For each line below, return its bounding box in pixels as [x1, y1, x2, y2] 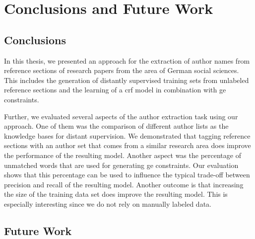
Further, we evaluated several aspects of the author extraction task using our [4, 111, 238, 121]
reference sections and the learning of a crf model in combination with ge [4, 84, 226, 95]
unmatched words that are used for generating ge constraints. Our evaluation [4, 159, 239, 170]
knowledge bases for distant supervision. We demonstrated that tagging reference [4, 130, 251, 141]
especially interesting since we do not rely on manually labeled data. [4, 198, 211, 209]
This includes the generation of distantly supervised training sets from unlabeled [4, 75, 249, 85]
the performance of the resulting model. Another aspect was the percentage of [4, 150, 241, 160]
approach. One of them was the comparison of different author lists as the [4, 121, 229, 131]
